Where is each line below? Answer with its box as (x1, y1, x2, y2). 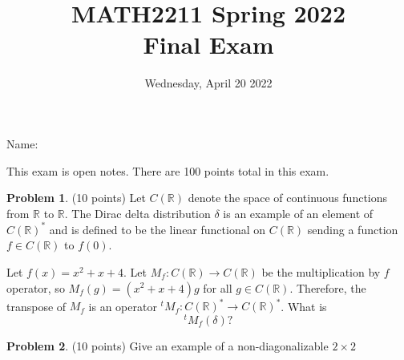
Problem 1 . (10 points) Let (6, 189, 146, 206)
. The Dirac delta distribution (64, 204, 211, 221)
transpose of (6, 297, 67, 314)
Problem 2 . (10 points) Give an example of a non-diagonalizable (6, 337, 329, 354)
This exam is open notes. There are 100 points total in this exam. (6, 162, 329, 179)
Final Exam (143, 28, 274, 61)
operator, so (6, 279, 65, 296)
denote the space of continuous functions (188, 189, 388, 206)
